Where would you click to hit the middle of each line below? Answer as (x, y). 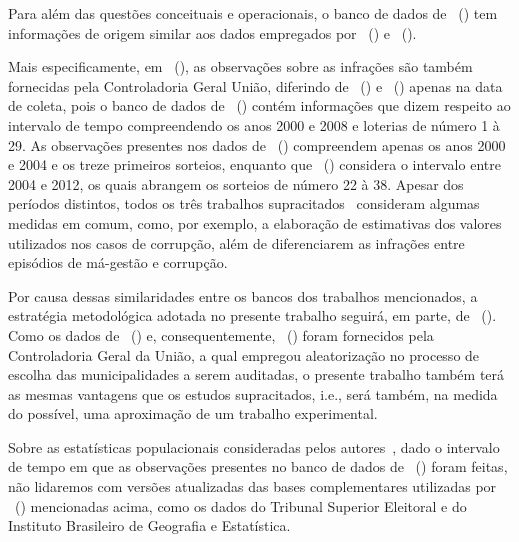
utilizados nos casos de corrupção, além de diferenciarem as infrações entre (236, 242)
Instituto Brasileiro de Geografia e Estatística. (149, 525)
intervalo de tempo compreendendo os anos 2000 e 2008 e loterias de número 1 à (254, 124)
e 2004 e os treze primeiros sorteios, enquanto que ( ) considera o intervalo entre (254, 164)
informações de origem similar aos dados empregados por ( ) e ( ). (212, 32)
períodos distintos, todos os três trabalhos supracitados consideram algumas (244, 203)
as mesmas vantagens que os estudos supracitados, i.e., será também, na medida (253, 393)
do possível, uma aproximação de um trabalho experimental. (193, 413)
